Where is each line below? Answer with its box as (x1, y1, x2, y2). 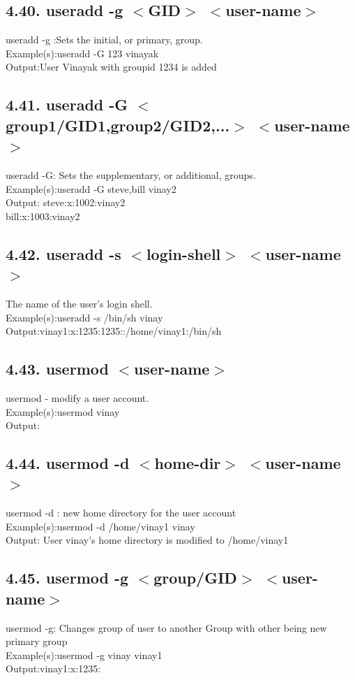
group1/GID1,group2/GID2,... (6, 114, 230, 136)
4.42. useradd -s (6, 243, 121, 264)
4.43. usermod (6, 358, 109, 379)
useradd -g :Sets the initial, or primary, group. (6, 32, 203, 47)
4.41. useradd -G (6, 94, 128, 115)
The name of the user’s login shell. (6, 296, 153, 310)
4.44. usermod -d (6, 452, 130, 474)
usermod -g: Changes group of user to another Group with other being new (6, 620, 327, 635)
